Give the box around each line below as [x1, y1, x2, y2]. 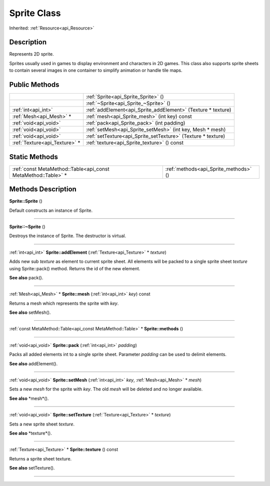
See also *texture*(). [9, 430, 52, 436]
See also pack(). [9, 274, 43, 280]
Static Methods [9, 153, 58, 161]
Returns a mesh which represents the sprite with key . [9, 300, 119, 306]
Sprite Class [9, 8, 61, 19]
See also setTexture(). [9, 465, 55, 471]
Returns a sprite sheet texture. [9, 455, 72, 461]
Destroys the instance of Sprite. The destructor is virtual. [9, 233, 126, 239]
